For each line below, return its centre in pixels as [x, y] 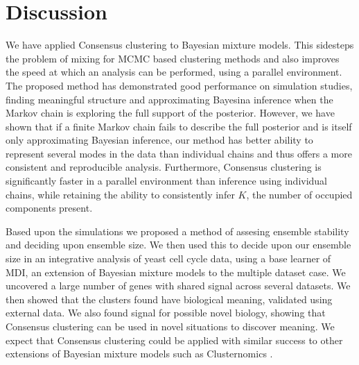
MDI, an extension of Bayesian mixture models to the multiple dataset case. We [176, 272]
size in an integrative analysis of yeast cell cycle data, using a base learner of [168, 258]
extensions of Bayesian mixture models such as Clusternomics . [139, 354]
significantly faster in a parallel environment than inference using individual [167, 181]
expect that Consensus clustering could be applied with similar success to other [174, 340]
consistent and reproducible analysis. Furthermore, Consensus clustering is [164, 167]
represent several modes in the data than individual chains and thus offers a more [179, 153]
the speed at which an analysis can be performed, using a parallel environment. [174, 72]
